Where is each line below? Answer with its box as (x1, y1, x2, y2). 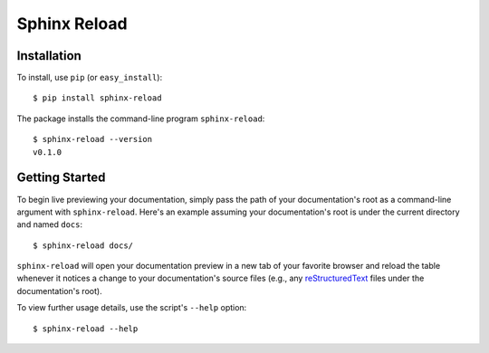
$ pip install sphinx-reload (33, 93, 162, 103)
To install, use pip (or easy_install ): (16, 72, 163, 83)
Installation (16, 48, 81, 63)
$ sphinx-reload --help (33, 323, 139, 334)
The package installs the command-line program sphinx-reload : (16, 113, 265, 124)
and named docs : (16, 219, 83, 230)
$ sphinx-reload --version (33, 134, 153, 145)
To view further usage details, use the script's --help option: (16, 302, 247, 313)
